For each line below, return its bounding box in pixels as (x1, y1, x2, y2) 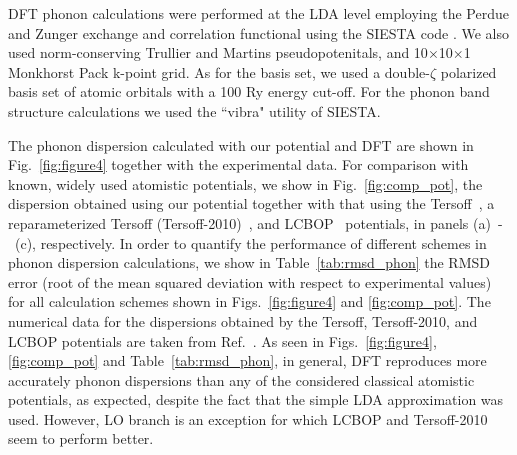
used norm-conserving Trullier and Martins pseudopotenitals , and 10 (8, 42, 428, 63)
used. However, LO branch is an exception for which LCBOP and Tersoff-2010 (8, 408, 488, 429)
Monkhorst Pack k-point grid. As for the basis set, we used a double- (8, 61, 430, 82)
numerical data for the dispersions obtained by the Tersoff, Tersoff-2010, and (8, 310, 478, 331)
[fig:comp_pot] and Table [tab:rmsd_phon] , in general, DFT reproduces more (8, 350, 487, 371)
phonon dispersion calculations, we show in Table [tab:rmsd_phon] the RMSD (8, 252, 490, 273)
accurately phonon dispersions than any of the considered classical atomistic (8, 369, 475, 390)
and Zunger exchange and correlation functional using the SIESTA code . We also (8, 22, 510, 43)
